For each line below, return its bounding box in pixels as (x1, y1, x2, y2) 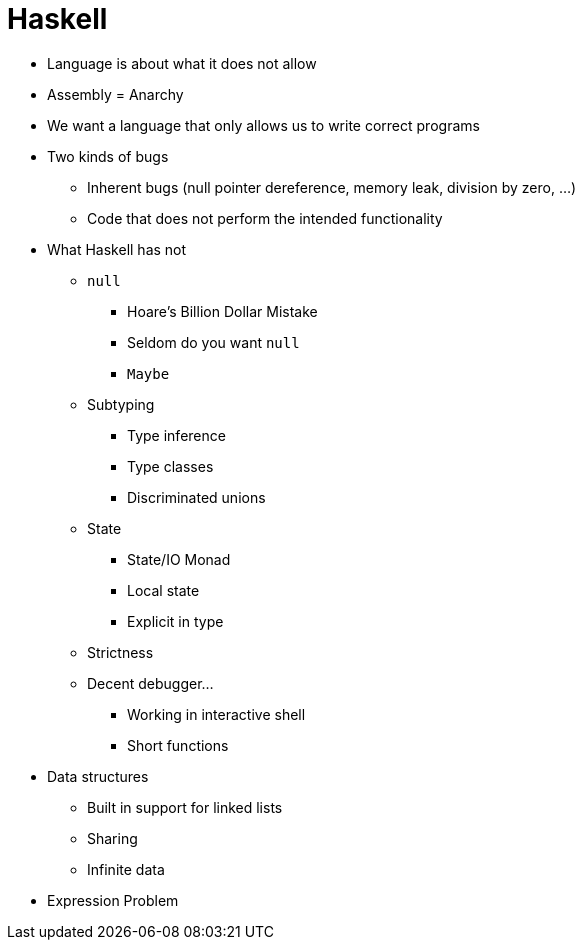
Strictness (87, 643, 154, 661)
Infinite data (87, 860, 165, 878)
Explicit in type (127, 612, 224, 630)
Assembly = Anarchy (47, 85, 184, 103)
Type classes (127, 457, 214, 475)
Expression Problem (47, 891, 179, 909)
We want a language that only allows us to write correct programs (47, 116, 480, 134)
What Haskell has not (47, 240, 187, 258)
